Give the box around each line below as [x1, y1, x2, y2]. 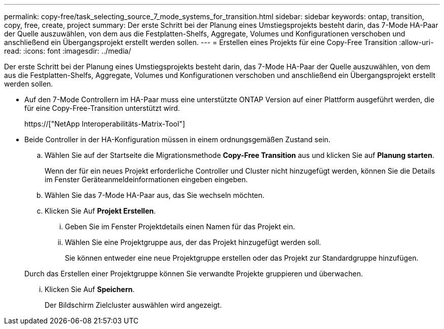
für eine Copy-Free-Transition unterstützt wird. [24, 104, 180, 112]
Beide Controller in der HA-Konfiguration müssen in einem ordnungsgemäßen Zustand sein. [24, 135, 330, 144]
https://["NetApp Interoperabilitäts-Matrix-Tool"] [24, 119, 186, 128]
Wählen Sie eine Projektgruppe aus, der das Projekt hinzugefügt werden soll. [65, 238, 321, 246]
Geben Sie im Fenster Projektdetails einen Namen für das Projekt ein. [65, 222, 295, 231]
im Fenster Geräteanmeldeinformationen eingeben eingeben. [45, 175, 248, 184]
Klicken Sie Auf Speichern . [45, 285, 135, 294]
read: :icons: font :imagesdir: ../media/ [4, 47, 131, 55]
